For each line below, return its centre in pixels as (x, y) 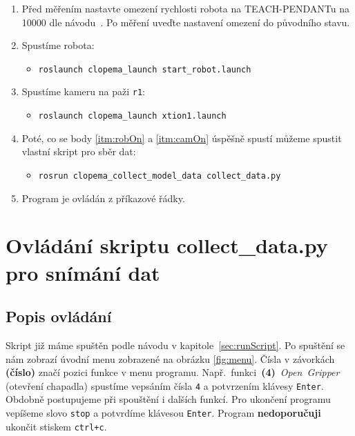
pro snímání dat (83, 272)
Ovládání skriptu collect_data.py (167, 245)
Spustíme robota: (58, 45)
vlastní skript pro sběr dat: (79, 151)
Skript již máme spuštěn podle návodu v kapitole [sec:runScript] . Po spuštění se (175, 345)
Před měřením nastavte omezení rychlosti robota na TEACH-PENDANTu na (185, 8)
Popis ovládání (59, 316)
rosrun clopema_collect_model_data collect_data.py (160, 176)
